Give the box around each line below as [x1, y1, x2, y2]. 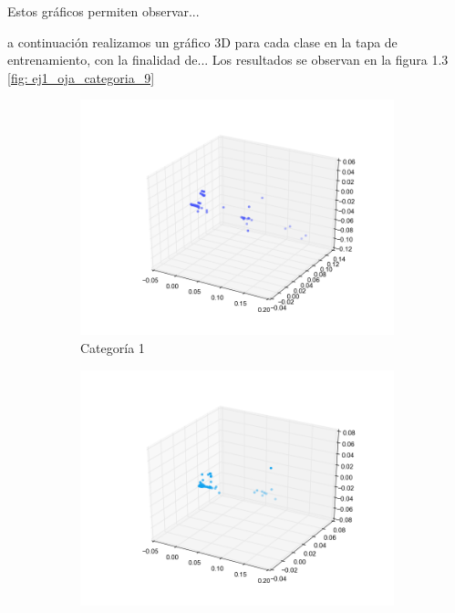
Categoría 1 [80, 338, 145, 357]
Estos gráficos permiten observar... [7, 2, 200, 20]
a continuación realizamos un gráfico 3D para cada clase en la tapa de [7, 32, 398, 51]
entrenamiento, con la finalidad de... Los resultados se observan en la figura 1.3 [7, 50, 449, 69]
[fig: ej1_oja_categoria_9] [7, 68, 155, 87]
